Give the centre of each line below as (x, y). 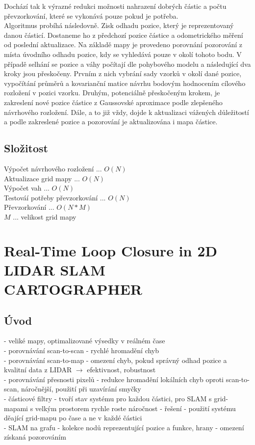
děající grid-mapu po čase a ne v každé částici (73, 418)
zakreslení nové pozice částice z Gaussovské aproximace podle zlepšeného (113, 102)
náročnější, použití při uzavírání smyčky (81, 389)
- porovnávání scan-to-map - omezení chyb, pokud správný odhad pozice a (115, 360)
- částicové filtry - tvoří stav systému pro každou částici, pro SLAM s (108, 398)
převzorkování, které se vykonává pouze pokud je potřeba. (91, 15)
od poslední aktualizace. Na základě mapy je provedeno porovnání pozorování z (123, 44)
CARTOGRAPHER (73, 289)
